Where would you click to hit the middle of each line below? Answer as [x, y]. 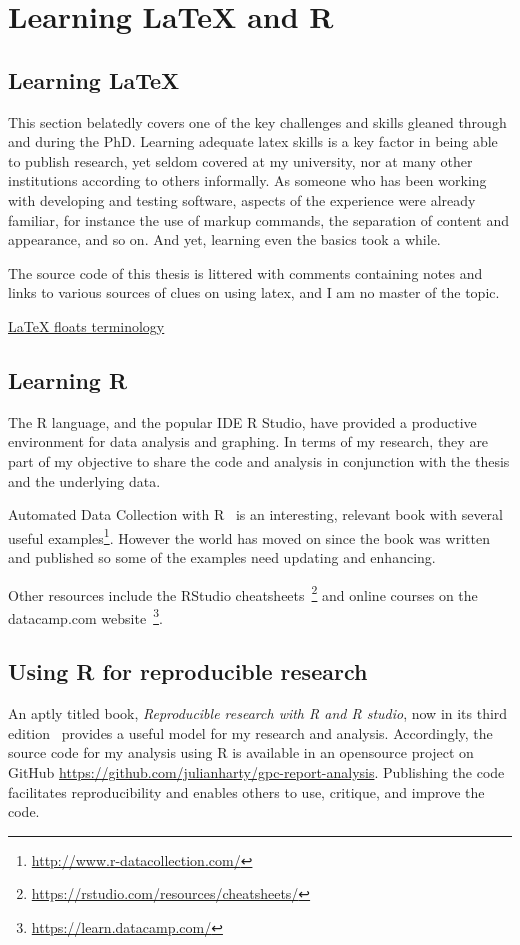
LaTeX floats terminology [86, 325]
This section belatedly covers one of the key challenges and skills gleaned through [257, 121]
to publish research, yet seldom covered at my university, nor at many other [240, 160]
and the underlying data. [84, 480]
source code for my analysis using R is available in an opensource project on [241, 752]
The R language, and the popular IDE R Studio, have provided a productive [242, 421]
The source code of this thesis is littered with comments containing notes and [245, 272]
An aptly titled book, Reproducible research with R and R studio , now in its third [258, 713]
